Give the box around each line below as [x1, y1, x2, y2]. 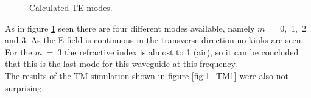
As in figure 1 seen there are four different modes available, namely [5, 21, 255, 34]
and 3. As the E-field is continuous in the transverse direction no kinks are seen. [5, 33, 304, 46]
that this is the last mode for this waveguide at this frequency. [5, 57, 237, 70]
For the [5, 45, 32, 58]
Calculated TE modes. [29, 1, 113, 13]
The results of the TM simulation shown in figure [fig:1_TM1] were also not [5, 69, 288, 82]
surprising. [5, 81, 44, 94]
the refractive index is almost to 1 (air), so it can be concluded [65, 45, 299, 58]
